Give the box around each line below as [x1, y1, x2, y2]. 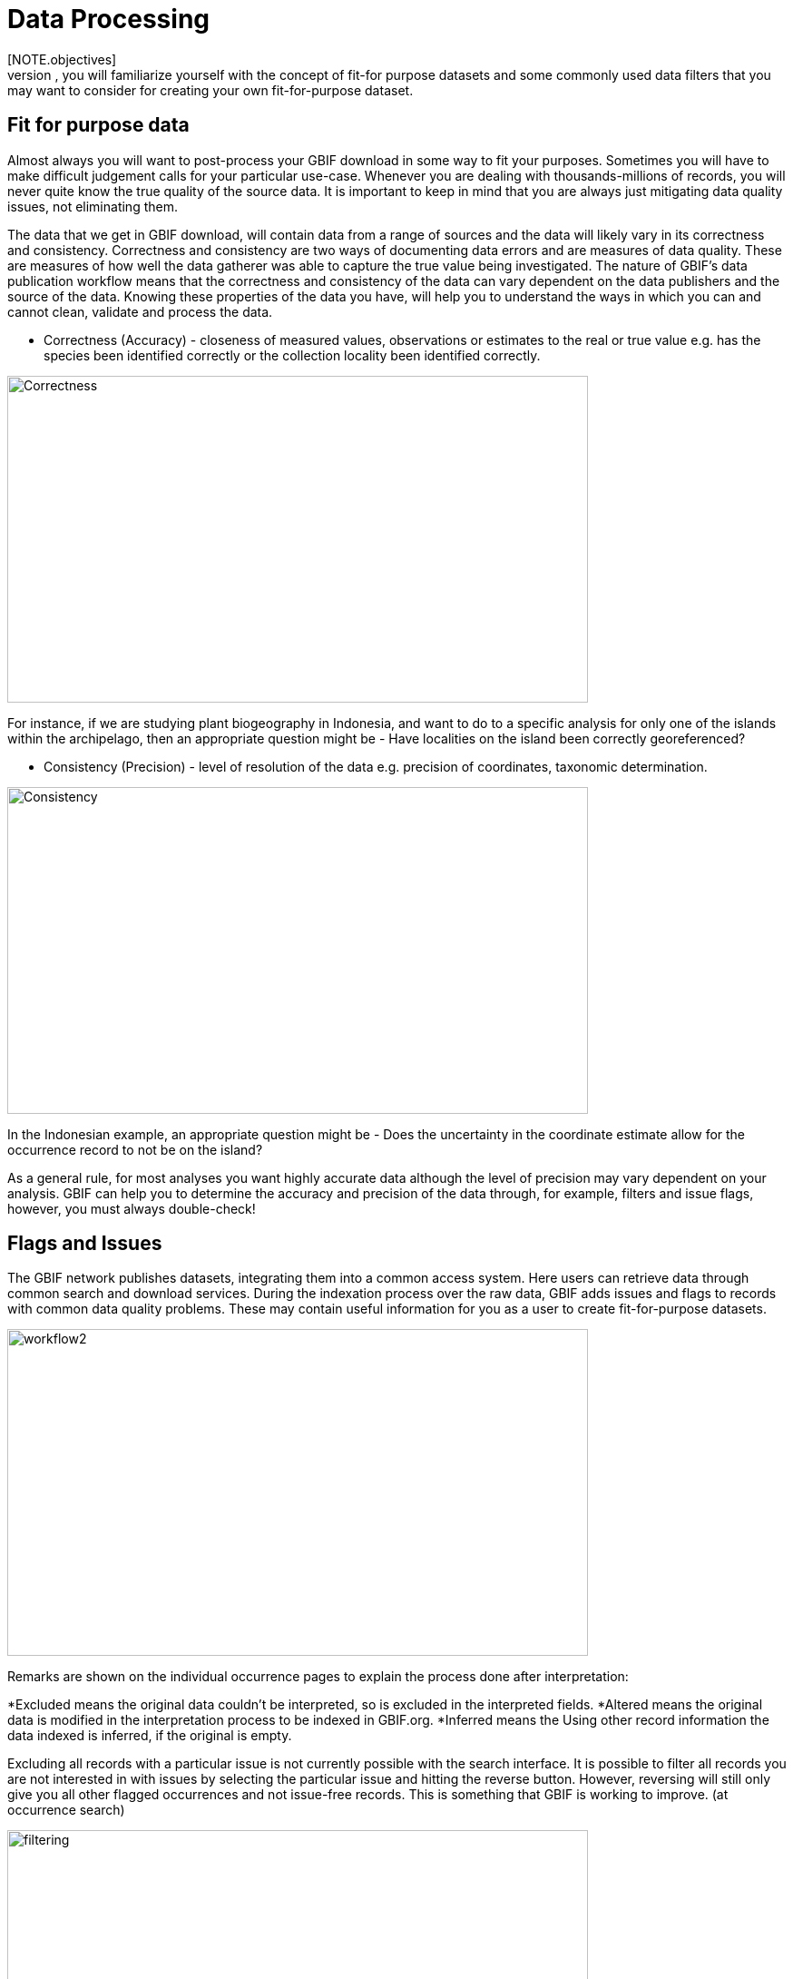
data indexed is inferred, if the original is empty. [7, 1728, 292, 1744]
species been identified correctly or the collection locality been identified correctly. [44, 347, 541, 363]
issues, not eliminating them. [7, 198, 178, 214]
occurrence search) [7, 1802, 125, 1818]
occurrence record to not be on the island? [7, 1141, 263, 1157]
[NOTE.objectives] [7, 51, 117, 67]
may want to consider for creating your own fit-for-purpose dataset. [7, 82, 414, 98]
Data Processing [7, 4, 210, 34]
